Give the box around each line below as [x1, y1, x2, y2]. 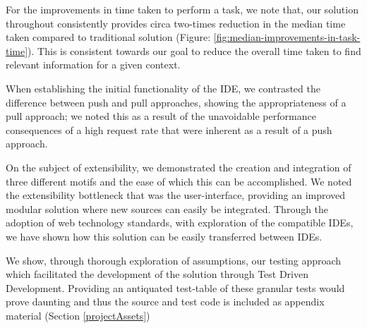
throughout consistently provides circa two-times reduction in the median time [6, 16, 346, 30]
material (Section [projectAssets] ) [6, 308, 150, 322]
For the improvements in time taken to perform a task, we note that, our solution [6, 2, 359, 16]
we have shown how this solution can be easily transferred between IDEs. [6, 229, 323, 243]
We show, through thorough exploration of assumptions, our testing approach [6, 253, 342, 267]
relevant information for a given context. [6, 57, 181, 72]
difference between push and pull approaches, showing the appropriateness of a [6, 95, 347, 109]
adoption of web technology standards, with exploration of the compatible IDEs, [6, 215, 354, 230]
